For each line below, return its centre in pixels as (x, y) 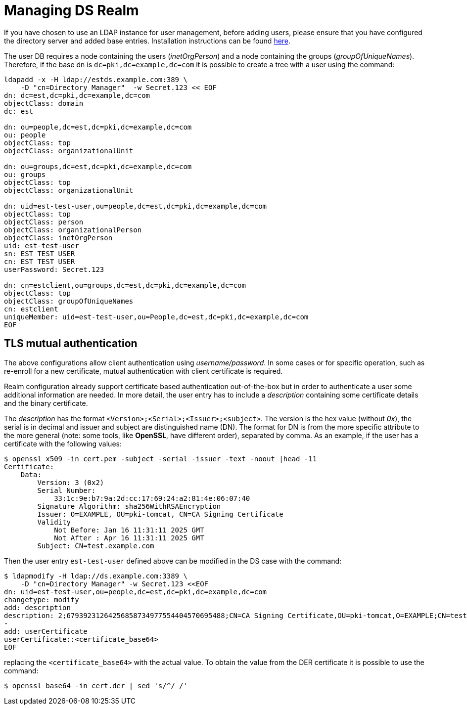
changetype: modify (42, 599)
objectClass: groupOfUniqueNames (69, 301)
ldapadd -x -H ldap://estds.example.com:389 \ (96, 79)
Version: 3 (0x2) (71, 482)
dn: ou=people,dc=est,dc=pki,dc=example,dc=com (98, 127)
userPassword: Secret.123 (54, 269)
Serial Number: (67, 490)
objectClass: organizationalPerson (73, 230)
